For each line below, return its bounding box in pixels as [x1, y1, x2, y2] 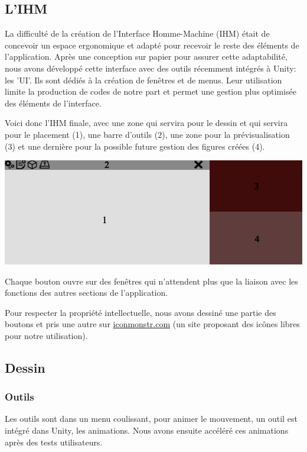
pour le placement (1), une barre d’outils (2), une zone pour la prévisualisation [5, 128, 290, 140]
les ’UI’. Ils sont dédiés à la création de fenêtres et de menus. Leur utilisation [5, 73, 282, 86]
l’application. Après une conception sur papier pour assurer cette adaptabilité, [5, 50, 288, 63]
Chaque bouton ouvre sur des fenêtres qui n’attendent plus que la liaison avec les [5, 275, 298, 287]
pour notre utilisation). [5, 329, 88, 341]
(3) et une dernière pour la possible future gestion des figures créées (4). [5, 140, 265, 152]
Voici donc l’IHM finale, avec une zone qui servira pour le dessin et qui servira [5, 117, 288, 129]
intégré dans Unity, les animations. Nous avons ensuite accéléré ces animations [5, 424, 289, 437]
